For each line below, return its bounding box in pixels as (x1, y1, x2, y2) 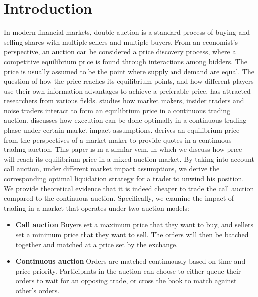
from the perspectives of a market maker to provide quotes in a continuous (4, 134, 232, 145)
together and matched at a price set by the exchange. (15, 239, 178, 249)
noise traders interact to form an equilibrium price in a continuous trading (4, 105, 231, 115)
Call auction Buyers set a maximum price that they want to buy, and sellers (15, 219, 254, 230)
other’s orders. (15, 285, 60, 295)
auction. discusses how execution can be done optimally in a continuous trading (4, 115, 247, 125)
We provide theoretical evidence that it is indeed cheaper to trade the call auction (4, 183, 254, 193)
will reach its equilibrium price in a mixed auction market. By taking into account (4, 153, 254, 164)
